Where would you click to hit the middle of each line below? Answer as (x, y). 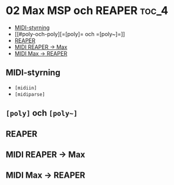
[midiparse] (30, 94)
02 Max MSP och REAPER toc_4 (87, 11)
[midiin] (26, 88)
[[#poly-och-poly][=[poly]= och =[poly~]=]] (70, 34)
